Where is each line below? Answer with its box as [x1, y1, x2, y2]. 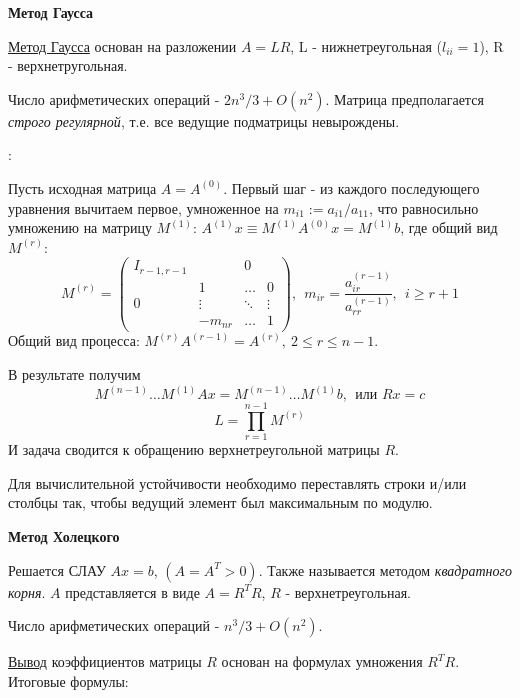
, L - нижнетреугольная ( [290, 35, 442, 56]
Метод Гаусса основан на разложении [8, 35, 237, 56]
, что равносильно [368, 197, 479, 218]
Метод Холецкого [8, 525, 120, 546]
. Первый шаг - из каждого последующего [223, 177, 480, 198]
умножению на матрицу [8, 217, 152, 238]
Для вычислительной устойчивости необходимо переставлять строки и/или [8, 472, 467, 493]
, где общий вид [400, 217, 498, 238]
